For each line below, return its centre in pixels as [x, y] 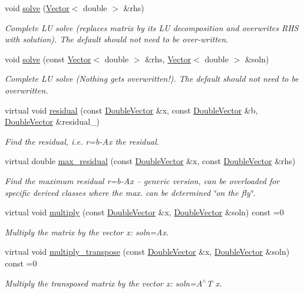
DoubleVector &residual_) [52, 121]
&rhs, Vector [168, 59]
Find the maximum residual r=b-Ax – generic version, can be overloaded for [142, 180]
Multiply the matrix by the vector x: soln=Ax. [87, 232]
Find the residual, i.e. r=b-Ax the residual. [82, 141]
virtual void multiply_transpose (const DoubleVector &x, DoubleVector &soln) [147, 252]
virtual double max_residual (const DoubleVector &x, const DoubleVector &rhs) [150, 161]
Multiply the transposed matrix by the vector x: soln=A [104, 283]
